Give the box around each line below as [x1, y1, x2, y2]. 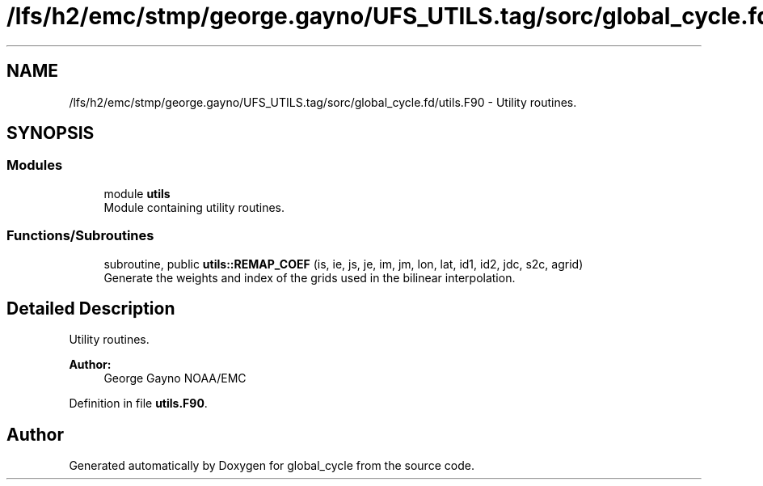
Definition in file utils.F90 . [69, 396, 208, 411]
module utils [103, 186, 171, 201]
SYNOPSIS [6, 123, 95, 144]
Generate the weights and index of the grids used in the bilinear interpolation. [103, 270, 516, 285]
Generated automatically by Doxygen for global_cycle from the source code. [69, 459, 474, 473]
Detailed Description [6, 298, 175, 319]
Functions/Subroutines [6, 227, 154, 244]
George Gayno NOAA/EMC [103, 371, 247, 386]
